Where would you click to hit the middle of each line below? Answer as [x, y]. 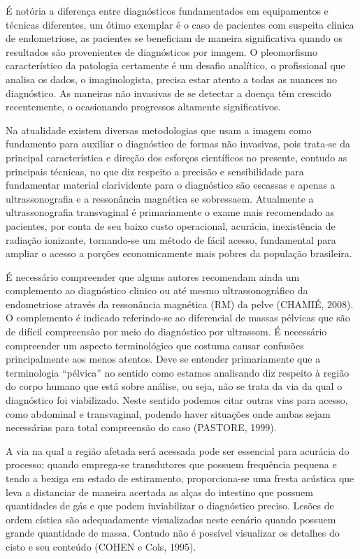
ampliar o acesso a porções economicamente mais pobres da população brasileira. [179, 253]
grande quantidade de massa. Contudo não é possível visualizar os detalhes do [173, 533]
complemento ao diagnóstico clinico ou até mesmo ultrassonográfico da [157, 290]
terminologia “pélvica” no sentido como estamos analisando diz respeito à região [178, 372]
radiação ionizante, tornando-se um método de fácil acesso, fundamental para [171, 239]
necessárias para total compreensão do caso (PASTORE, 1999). [141, 427]
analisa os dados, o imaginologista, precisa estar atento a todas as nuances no [172, 79]
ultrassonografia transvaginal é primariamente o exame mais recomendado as [170, 212]
